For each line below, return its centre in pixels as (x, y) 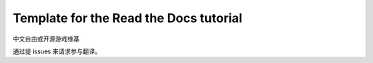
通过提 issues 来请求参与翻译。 (57, 51)
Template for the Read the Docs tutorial (127, 18)
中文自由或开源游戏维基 (46, 39)
